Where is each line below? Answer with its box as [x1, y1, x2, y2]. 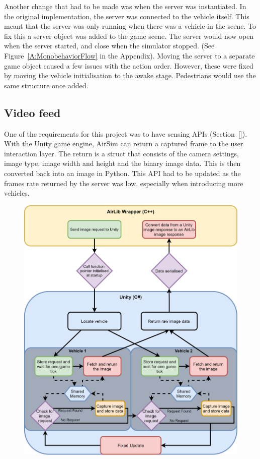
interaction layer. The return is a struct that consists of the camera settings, [4, 148, 239, 158]
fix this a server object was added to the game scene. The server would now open [4, 30, 254, 41]
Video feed [4, 104, 61, 120]
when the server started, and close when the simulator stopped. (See [4, 40, 215, 51]
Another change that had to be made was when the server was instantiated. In [4, 1, 246, 11]
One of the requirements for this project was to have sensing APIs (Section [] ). [4, 128, 247, 139]
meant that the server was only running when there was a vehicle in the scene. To [4, 21, 256, 31]
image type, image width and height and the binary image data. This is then [4, 158, 241, 168]
